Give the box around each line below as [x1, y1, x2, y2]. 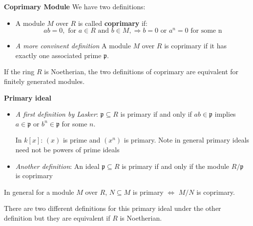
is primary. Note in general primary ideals [124, 135, 250, 145]
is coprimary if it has [164, 41, 227, 51]
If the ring [4, 66, 35, 77]
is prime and [63, 135, 101, 145]
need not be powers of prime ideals [15, 144, 120, 155]
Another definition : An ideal [15, 161, 100, 171]
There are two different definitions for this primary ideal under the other [4, 203, 221, 213]
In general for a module [4, 186, 74, 197]
